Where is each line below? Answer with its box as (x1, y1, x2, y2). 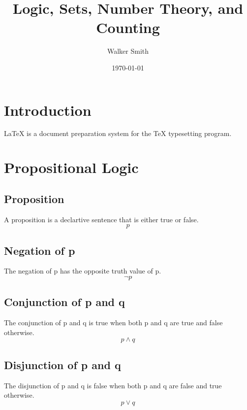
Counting (96, 17, 160, 37)
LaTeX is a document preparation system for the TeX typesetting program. (4, 128, 232, 138)
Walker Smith (107, 46, 149, 56)
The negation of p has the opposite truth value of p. (4, 266, 161, 276)
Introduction (4, 100, 92, 120)
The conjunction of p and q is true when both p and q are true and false (4, 317, 223, 328)
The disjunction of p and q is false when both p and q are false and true (4, 380, 222, 390)
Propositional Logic (4, 157, 139, 177)
